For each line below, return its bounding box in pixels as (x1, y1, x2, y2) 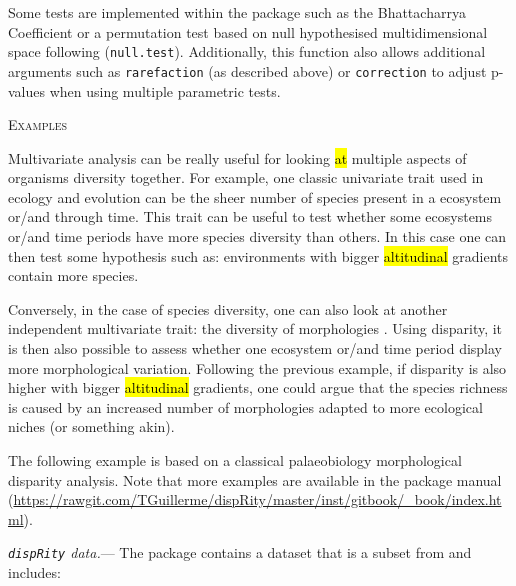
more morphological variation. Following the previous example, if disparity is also (8, 357, 507, 378)
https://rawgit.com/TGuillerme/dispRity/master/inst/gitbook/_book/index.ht (13, 489, 502, 510)
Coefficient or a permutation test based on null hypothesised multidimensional (8, 21, 488, 42)
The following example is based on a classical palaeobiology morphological (8, 450, 462, 470)
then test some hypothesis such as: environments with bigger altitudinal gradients (8, 245, 509, 266)
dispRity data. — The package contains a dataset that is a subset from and (8, 542, 472, 563)
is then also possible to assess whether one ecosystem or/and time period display (8, 338, 503, 359)
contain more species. (8, 265, 139, 286)
